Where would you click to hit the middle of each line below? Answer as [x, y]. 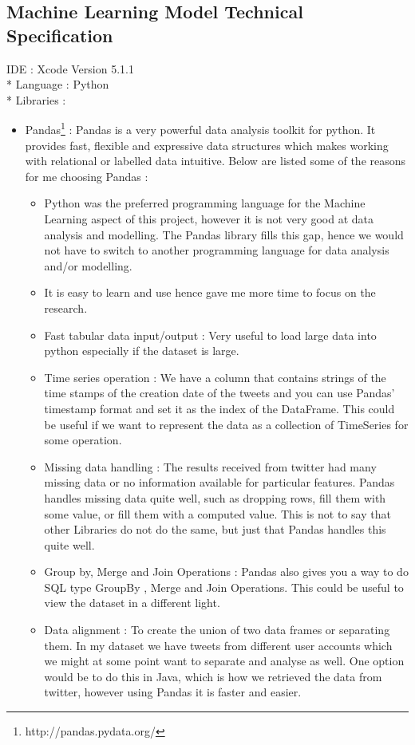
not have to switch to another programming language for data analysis [217, 250]
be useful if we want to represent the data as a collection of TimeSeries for [226, 424]
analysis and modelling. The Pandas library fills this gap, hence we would [224, 234]
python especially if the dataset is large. [142, 351]
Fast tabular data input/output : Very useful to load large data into [210, 335]
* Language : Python [58, 84]
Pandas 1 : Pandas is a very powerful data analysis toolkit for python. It [200, 128]
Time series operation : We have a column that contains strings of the [215, 377]
